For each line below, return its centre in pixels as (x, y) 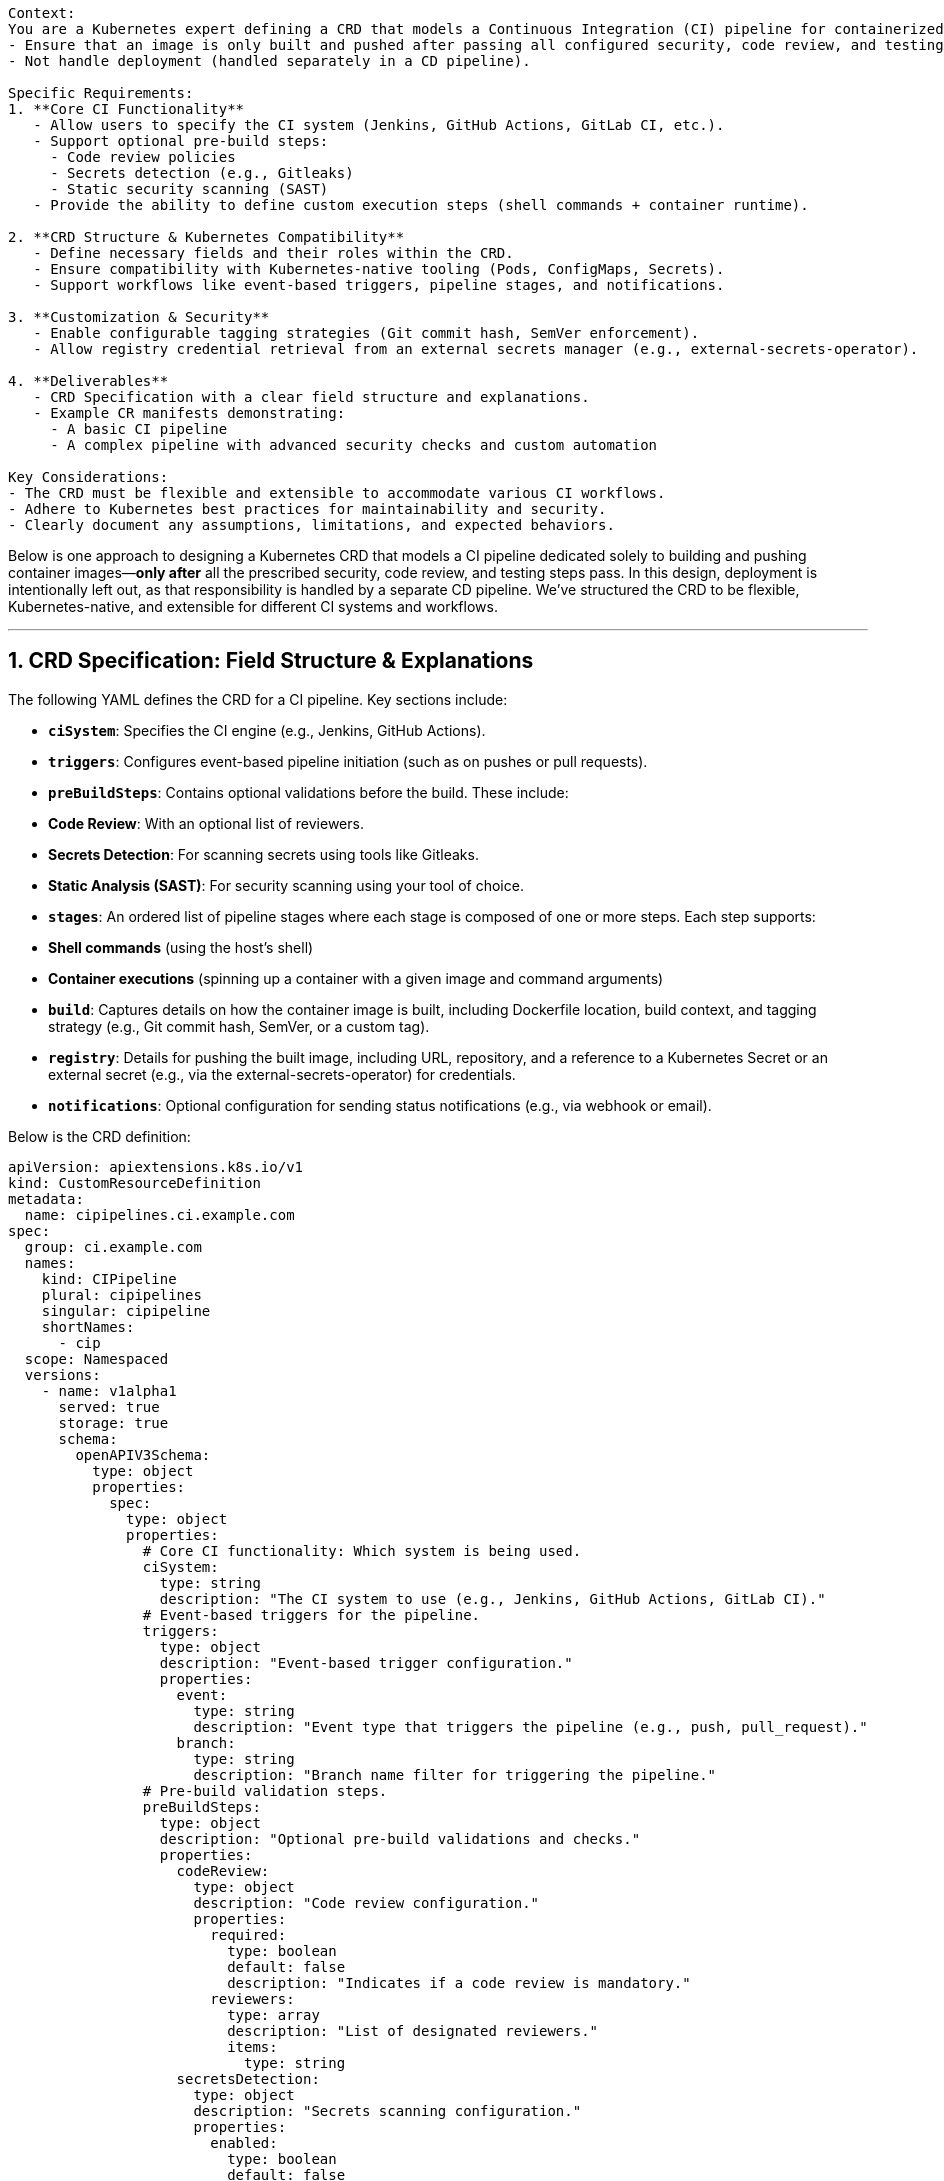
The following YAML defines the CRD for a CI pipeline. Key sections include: (258, 699)
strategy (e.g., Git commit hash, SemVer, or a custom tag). (239, 1026)
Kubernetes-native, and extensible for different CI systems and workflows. (253, 606)
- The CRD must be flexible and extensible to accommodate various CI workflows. (337, 493)
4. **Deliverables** (88, 381)
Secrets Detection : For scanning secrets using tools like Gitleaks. (263, 854)
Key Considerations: (88, 477)
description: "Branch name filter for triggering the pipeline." (455, 1774)
